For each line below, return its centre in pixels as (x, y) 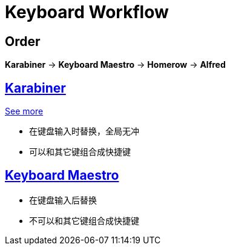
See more (24, 111)
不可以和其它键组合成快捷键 (84, 220)
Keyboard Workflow (87, 12)
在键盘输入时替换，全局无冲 (84, 131)
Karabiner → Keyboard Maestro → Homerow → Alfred (115, 65)
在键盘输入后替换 (63, 200)
